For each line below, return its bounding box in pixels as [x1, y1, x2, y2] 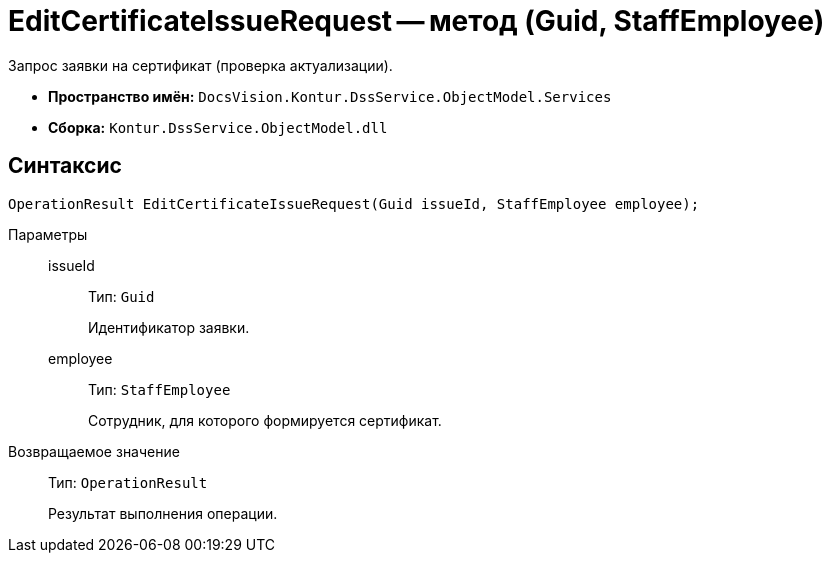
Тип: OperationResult [48, 473, 208, 491]
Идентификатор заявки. [88, 318, 250, 336]
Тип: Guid [88, 287, 155, 305]
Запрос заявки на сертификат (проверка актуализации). [8, 56, 393, 74]
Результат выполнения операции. [48, 504, 278, 522]
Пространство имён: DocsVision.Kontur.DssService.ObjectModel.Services [48, 87, 612, 105]
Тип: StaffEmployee [88, 380, 231, 398]
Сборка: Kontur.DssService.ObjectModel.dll [48, 118, 388, 136]
